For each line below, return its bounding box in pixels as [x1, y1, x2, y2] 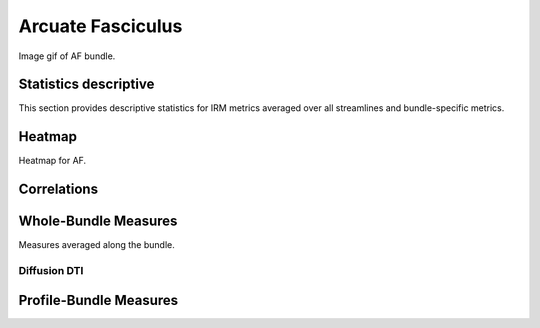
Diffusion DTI [18, 264, 84, 278]
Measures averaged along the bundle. [18, 239, 175, 251]
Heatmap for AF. [18, 155, 87, 167]
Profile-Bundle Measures [18, 291, 179, 309]
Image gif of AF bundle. [18, 50, 116, 62]
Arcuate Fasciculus [18, 15, 183, 37]
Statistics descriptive [18, 76, 155, 93]
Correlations [18, 181, 99, 198]
